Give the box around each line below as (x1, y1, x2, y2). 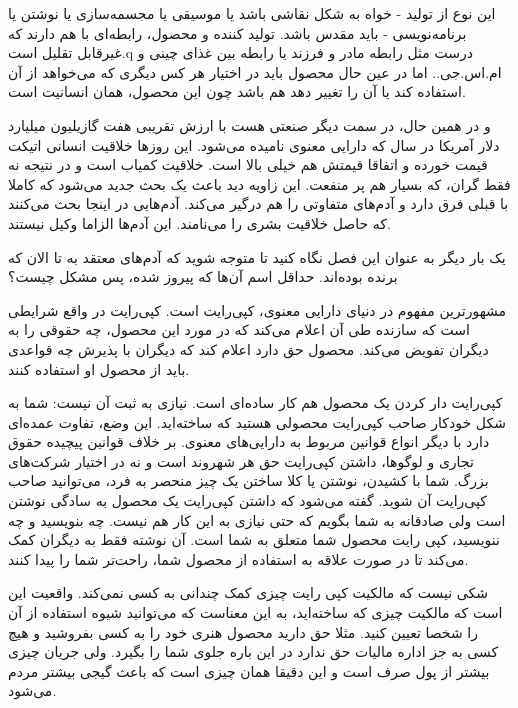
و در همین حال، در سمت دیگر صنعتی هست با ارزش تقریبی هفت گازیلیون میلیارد (8, 114, 491, 135)
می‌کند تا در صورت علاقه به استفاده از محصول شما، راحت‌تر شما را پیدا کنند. (8, 548, 469, 569)
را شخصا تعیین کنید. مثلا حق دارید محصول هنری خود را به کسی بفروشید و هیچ (8, 621, 478, 642)
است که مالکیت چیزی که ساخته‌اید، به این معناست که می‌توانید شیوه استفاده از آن (8, 602, 503, 623)
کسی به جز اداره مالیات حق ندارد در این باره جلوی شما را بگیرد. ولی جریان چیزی (8, 641, 499, 662)
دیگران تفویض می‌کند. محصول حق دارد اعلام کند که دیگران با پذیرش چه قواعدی (8, 338, 489, 359)
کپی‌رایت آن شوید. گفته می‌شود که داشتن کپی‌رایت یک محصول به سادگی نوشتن (8, 490, 487, 511)
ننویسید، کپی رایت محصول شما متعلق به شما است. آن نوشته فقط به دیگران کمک (8, 529, 500, 550)
